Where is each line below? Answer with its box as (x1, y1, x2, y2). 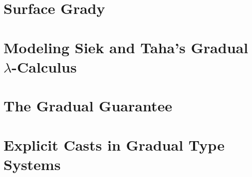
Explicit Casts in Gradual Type (3, 134, 225, 155)
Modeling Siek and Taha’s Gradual (3, 37, 249, 57)
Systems (3, 154, 61, 174)
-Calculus (11, 56, 77, 77)
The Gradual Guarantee (3, 95, 172, 116)
